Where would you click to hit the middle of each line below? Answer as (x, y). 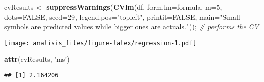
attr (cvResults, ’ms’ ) (37, 59)
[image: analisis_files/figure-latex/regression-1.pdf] (100, 43)
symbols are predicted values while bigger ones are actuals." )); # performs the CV (132, 27)
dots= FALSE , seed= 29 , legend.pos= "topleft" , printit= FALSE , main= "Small (122, 16)
